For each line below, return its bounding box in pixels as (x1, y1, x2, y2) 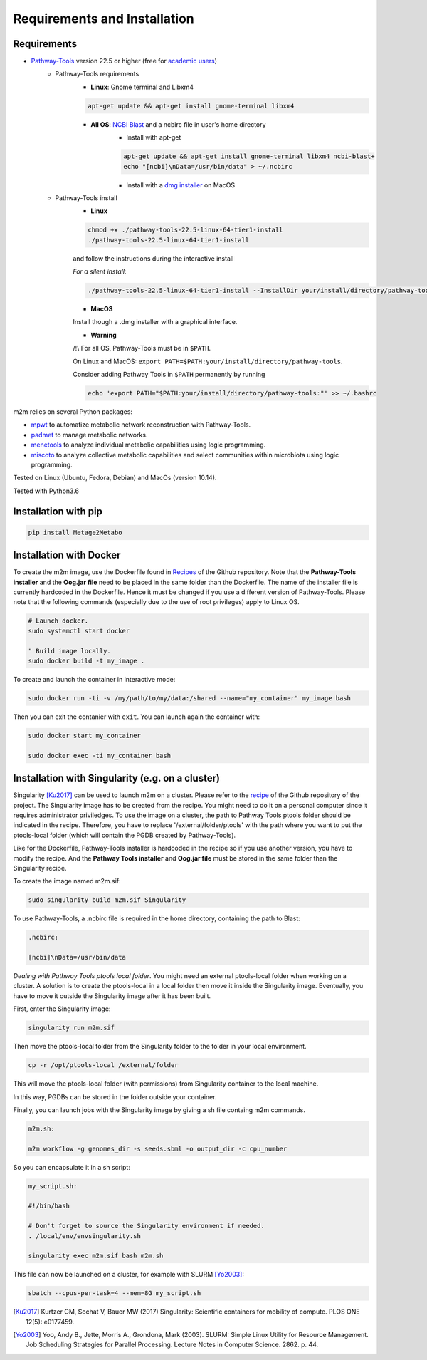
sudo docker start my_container (28, 731, 142, 739)
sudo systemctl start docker (28, 627, 130, 635)
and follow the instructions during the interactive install (73, 254, 234, 263)
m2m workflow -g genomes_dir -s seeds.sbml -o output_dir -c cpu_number (28, 1144, 288, 1153)
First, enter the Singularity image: (13, 1005, 111, 1013)
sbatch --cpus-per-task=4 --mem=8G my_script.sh (28, 1289, 201, 1297)
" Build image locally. (28, 647, 112, 655)
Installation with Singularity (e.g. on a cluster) (13, 772, 221, 784)
